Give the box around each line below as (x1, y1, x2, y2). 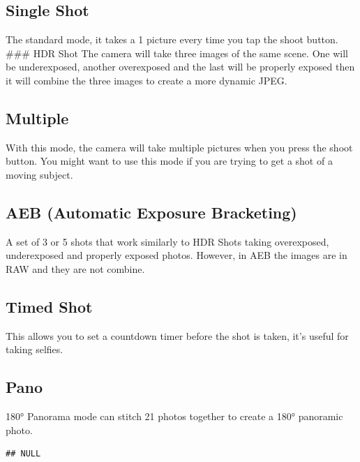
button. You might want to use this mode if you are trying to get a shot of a (6, 154, 333, 168)
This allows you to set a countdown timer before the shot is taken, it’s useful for (6, 328, 349, 343)
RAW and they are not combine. (6, 261, 145, 276)
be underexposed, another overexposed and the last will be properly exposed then (6, 59, 355, 74)
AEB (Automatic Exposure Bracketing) (6, 201, 297, 223)
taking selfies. (6, 342, 63, 357)
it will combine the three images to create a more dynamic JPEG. (6, 73, 287, 87)
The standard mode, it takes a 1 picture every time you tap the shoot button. (6, 32, 338, 47)
